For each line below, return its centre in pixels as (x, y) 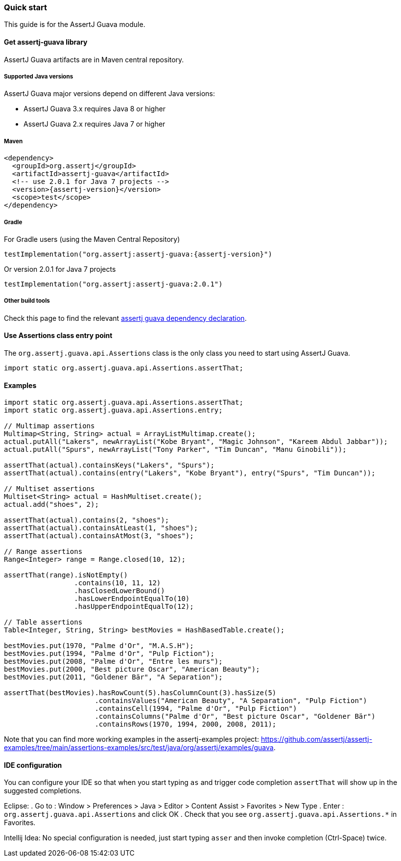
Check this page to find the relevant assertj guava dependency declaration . (125, 318)
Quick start (26, 7)
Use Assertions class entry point (58, 336)
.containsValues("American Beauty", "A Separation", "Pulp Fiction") (231, 701)
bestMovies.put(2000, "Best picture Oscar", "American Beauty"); (132, 669)
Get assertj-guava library (46, 42)
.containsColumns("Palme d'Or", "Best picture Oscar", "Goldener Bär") (235, 717)
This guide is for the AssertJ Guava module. (75, 25)
